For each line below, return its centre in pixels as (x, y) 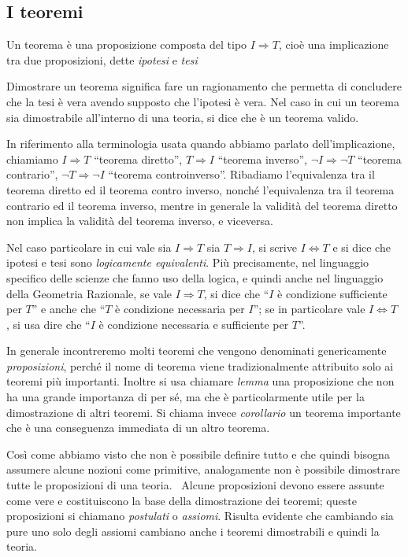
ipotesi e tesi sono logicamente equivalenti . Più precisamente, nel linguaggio (188, 262)
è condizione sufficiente (332, 293)
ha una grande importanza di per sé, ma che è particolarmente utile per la (185, 397)
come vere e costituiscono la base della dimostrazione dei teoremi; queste (182, 500)
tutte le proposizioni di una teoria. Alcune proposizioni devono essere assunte (195, 485)
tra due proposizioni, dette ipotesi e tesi (102, 59)
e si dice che (362, 247)
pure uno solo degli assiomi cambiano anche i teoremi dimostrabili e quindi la (193, 531)
